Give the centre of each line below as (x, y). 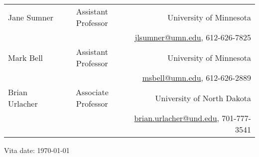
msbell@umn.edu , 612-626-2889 (196, 78)
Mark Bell (26, 57)
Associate (92, 92)
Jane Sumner (31, 17)
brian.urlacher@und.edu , (177, 118)
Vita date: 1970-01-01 (37, 150)
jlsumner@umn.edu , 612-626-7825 (193, 37)
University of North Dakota (203, 98)
